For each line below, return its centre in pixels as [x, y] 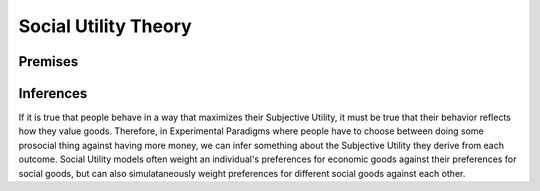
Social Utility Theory [105, 26]
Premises [48, 61]
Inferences [53, 93]
